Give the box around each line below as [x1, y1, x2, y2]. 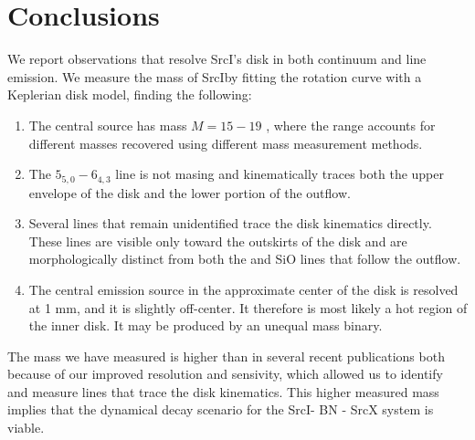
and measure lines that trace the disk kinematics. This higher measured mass [7, 382, 439, 401]
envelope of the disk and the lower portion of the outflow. [28, 183, 351, 202]
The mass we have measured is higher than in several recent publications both [7, 346, 445, 365]
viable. [7, 418, 45, 437]
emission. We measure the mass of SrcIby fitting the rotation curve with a [7, 67, 422, 86]
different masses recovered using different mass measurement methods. [28, 133, 423, 152]
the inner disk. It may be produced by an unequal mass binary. [28, 316, 383, 335]
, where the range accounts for [266, 115, 436, 134]
